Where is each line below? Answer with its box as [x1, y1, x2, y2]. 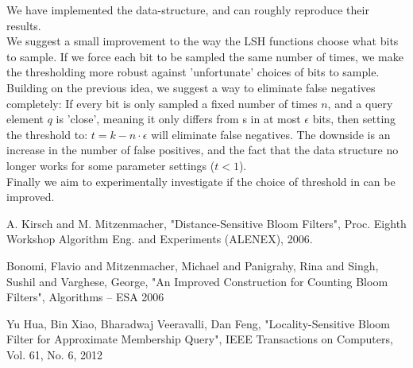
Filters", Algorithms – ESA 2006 [6, 289, 164, 305]
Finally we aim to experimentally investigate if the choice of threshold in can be [6, 172, 396, 189]
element [6, 110, 44, 127]
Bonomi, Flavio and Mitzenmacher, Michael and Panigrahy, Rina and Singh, [6, 257, 379, 273]
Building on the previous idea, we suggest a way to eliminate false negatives [6, 79, 376, 95]
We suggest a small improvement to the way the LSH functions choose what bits [6, 33, 399, 49]
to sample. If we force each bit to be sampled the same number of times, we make [6, 48, 403, 64]
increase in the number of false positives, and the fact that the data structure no [6, 141, 399, 158]
